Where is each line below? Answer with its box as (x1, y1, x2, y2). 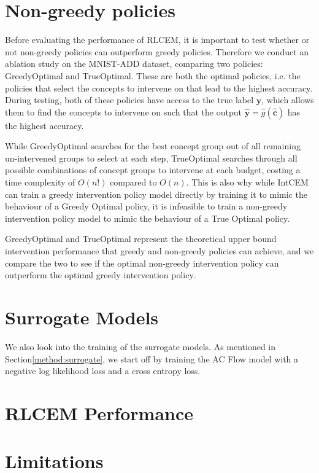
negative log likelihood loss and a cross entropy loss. (5, 364, 201, 377)
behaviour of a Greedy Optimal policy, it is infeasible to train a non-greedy (5, 200, 288, 213)
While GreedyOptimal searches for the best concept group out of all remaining (5, 139, 301, 152)
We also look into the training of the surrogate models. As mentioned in (5, 340, 276, 353)
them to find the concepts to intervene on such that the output (5, 105, 242, 118)
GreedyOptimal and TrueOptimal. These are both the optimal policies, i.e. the (5, 69, 301, 82)
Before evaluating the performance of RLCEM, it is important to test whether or (5, 33, 310, 46)
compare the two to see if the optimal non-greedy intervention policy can (5, 256, 279, 269)
